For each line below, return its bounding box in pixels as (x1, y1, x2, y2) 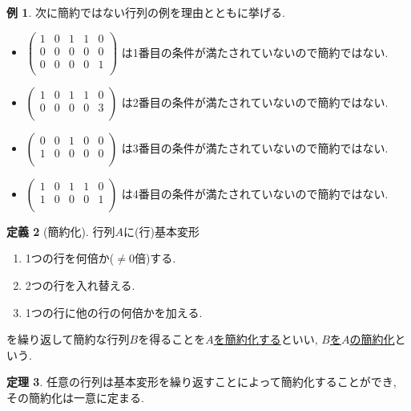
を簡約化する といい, (213, 331, 318, 348)
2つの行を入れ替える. (25, 276, 135, 293)
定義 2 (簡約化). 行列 (6, 222, 115, 239)
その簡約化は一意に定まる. (6, 389, 144, 405)
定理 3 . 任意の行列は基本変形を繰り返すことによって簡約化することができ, (6, 373, 397, 390)
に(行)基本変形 (123, 222, 199, 239)
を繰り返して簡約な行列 (6, 331, 130, 348)
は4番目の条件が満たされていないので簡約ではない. (121, 185, 389, 201)
